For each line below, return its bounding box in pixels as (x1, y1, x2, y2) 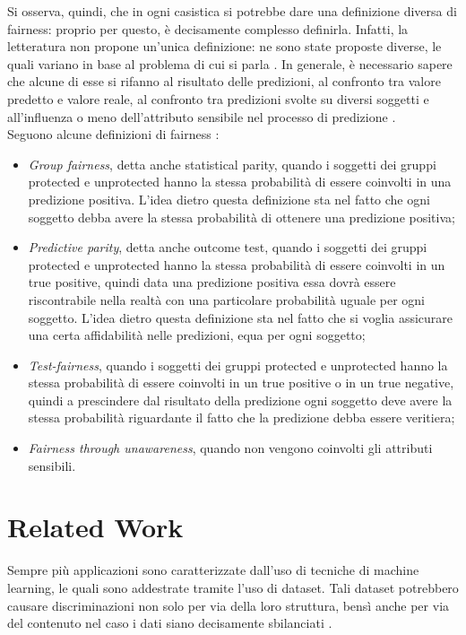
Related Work (7, 509, 184, 545)
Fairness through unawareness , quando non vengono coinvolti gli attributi (28, 439, 433, 457)
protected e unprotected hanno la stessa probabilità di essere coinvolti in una (28, 172, 452, 191)
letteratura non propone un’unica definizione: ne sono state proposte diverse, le (7, 37, 442, 56)
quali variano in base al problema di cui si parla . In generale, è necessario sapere (7, 54, 453, 73)
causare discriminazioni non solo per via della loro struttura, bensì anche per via (7, 596, 450, 614)
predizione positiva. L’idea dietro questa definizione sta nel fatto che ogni (28, 189, 430, 208)
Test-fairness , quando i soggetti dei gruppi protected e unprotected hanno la (28, 355, 448, 374)
